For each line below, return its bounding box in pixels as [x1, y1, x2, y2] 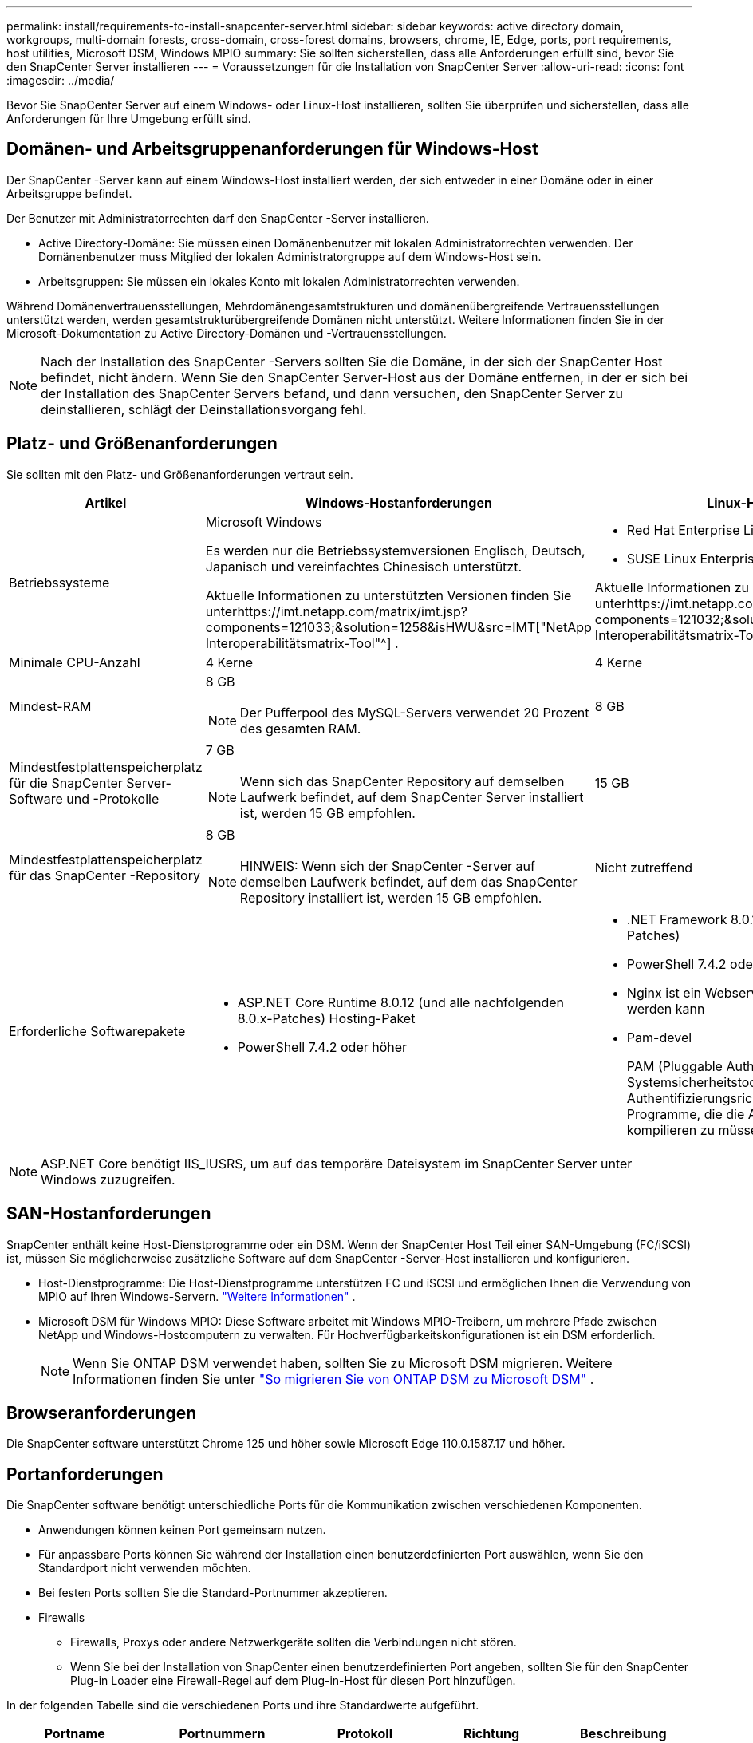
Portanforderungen [6, 1464, 164, 1484]
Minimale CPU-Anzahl [9, 654, 140, 670]
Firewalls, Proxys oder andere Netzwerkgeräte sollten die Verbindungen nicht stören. [70, 1635, 517, 1650]
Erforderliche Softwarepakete [9, 1022, 186, 1039]
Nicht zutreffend [594, 859, 693, 875]
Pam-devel [626, 1029, 692, 1045]
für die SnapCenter [9, 774, 123, 791]
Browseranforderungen [6, 1402, 197, 1423]
